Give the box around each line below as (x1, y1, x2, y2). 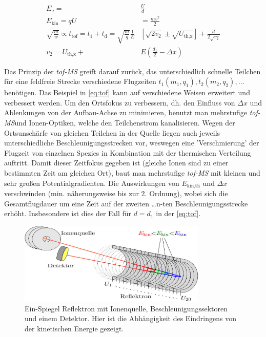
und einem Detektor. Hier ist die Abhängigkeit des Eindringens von (25, 313, 236, 324)
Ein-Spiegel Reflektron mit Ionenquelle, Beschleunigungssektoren (25, 303, 228, 313)
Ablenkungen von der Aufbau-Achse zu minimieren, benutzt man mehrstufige (4, 107, 247, 118)
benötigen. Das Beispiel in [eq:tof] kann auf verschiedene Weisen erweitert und (4, 87, 250, 98)
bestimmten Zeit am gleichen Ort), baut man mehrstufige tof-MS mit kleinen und (4, 167, 260, 178)
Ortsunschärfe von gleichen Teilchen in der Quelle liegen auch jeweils (4, 127, 220, 138)
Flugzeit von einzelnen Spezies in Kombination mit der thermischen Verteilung (4, 147, 251, 158)
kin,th (187, 183, 200, 188)
